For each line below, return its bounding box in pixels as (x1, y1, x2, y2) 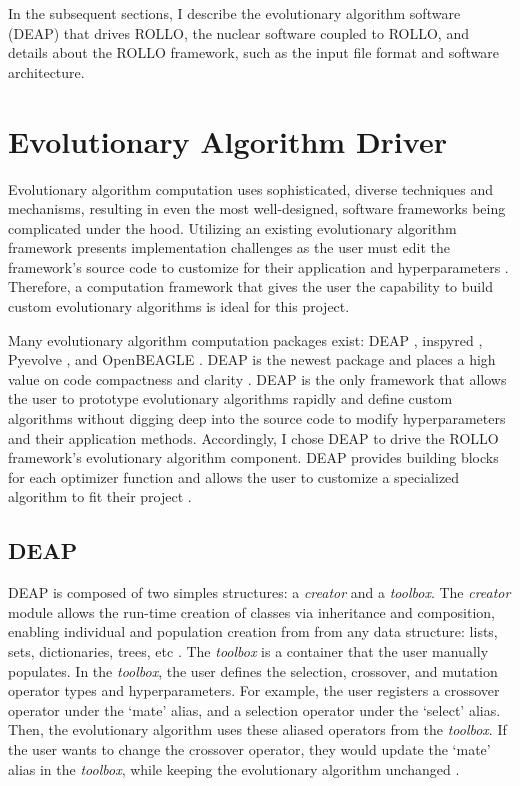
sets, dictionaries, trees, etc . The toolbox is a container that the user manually (8, 640, 489, 661)
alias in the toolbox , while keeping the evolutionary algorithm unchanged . (8, 758, 460, 779)
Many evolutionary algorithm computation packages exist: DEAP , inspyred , (8, 329, 483, 350)
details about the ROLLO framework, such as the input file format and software (8, 42, 500, 63)
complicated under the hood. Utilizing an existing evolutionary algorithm (8, 217, 457, 238)
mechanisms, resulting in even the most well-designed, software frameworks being (8, 198, 506, 219)
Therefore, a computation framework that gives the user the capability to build (8, 276, 493, 297)
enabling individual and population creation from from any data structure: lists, (8, 621, 498, 642)
